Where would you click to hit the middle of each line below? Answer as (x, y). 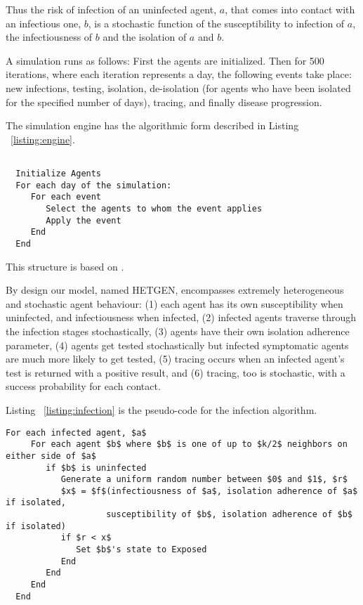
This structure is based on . (65, 266)
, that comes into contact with (290, 9)
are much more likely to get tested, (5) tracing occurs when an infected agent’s (175, 359)
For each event (66, 197)
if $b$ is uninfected (96, 468)
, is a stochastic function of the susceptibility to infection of (216, 23)
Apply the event (84, 220)
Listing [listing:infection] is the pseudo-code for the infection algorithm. (161, 409)
